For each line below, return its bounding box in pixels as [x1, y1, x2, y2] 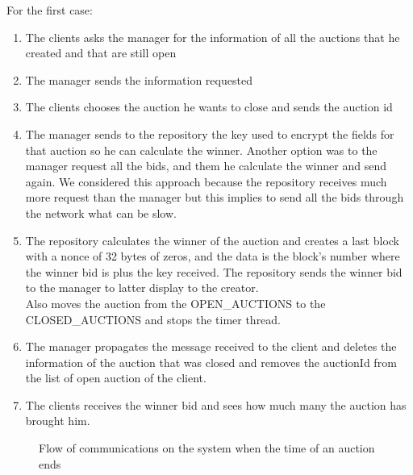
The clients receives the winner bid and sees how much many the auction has [25, 396, 407, 413]
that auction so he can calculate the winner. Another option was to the [25, 141, 378, 158]
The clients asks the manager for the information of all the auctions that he [25, 28, 400, 45]
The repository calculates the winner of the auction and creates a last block [25, 231, 400, 248]
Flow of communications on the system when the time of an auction [39, 440, 375, 456]
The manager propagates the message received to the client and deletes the [25, 338, 397, 355]
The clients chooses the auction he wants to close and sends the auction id [25, 98, 393, 115]
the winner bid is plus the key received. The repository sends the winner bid [25, 263, 403, 280]
